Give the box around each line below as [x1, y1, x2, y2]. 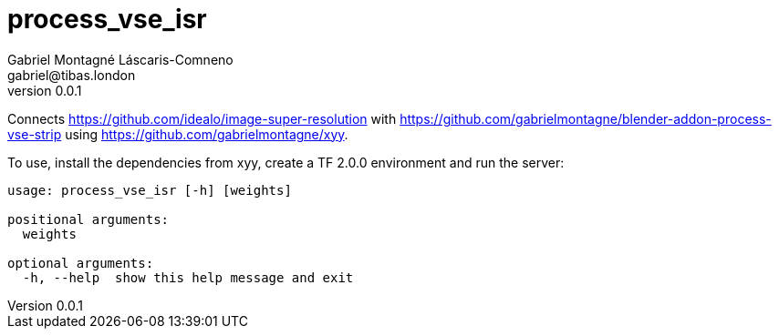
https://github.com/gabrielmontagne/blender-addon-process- [400, 110, 772, 127]
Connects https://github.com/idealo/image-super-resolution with [7, 110, 397, 127]
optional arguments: [7, 255, 154, 270]
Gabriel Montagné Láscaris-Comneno [7, 51, 234, 67]
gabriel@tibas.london [7, 66, 136, 83]
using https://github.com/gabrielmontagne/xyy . [65, 126, 348, 142]
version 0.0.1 [7, 82, 82, 98]
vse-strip [7, 126, 62, 142]
